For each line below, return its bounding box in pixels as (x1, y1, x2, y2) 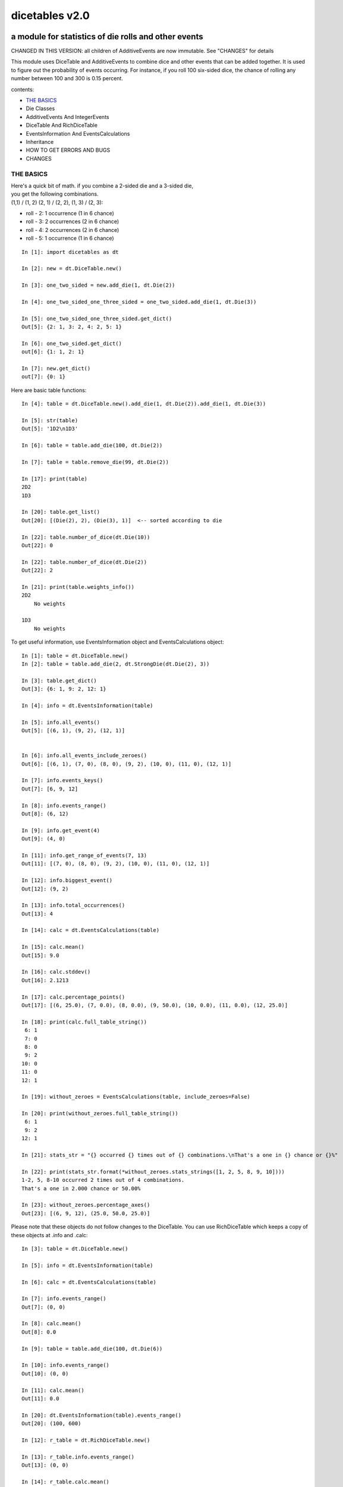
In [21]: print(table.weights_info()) (21, 583, 135, 590)
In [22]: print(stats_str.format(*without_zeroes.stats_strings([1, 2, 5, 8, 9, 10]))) (21, 1168, 285, 1175)
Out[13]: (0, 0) (21, 1462, 69, 1469)
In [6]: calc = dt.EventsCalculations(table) (21, 1279, 157, 1285)
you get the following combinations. (11, 190, 99, 197)
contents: (11, 86, 34, 93)
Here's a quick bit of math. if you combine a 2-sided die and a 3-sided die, (11, 182, 193, 189)
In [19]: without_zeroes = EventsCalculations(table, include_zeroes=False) (21, 1093, 251, 1100)
